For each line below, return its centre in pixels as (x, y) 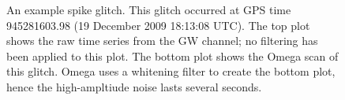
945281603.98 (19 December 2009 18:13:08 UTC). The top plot (158, 25)
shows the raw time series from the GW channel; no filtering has (162, 41)
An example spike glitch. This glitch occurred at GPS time (149, 9)
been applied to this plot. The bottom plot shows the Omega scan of (172, 56)
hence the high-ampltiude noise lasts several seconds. (134, 86)
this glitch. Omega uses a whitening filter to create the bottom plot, (171, 71)
